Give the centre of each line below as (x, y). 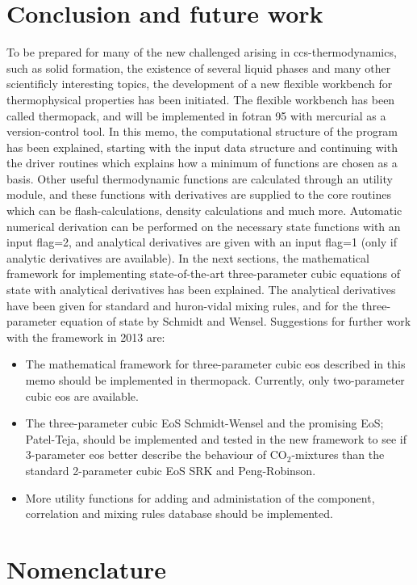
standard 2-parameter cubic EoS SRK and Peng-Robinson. (171, 470)
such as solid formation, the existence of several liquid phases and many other (199, 67)
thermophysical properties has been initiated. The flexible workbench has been (201, 99)
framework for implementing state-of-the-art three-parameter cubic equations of (204, 274)
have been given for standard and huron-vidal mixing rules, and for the (182, 305)
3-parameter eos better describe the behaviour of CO (156, 455)
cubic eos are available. (82, 396)
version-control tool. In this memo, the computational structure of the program (202, 131)
